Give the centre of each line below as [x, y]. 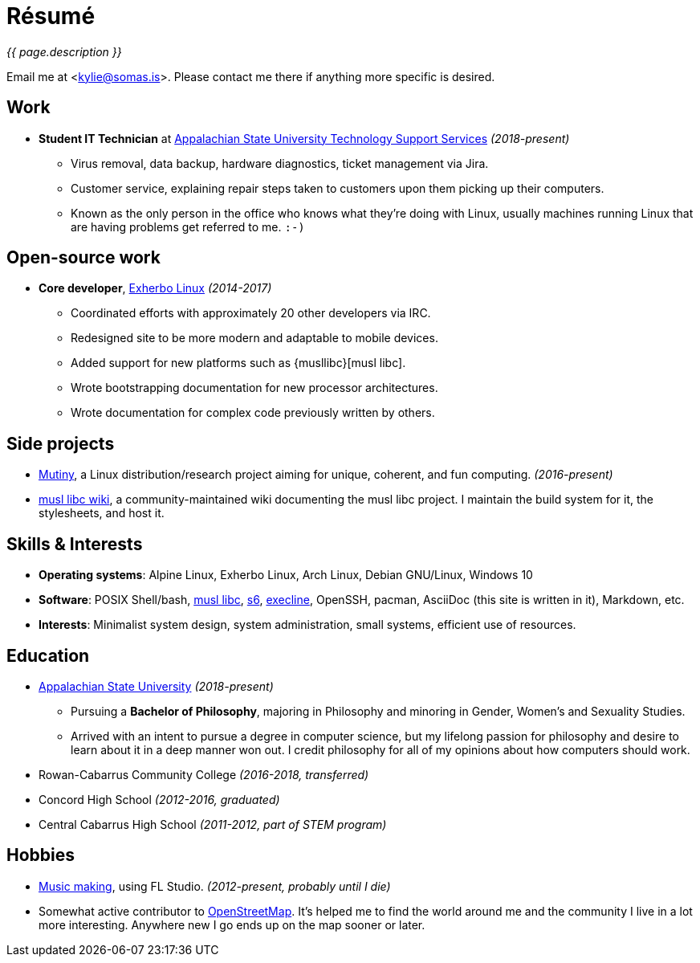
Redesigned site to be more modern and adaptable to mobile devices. [254, 338]
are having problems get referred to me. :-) [188, 226]
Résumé [51, 16]
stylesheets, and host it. [102, 513]
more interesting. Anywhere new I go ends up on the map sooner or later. [232, 924]
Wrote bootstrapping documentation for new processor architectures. [254, 388]
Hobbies [41, 855]
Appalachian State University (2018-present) [156, 686]
